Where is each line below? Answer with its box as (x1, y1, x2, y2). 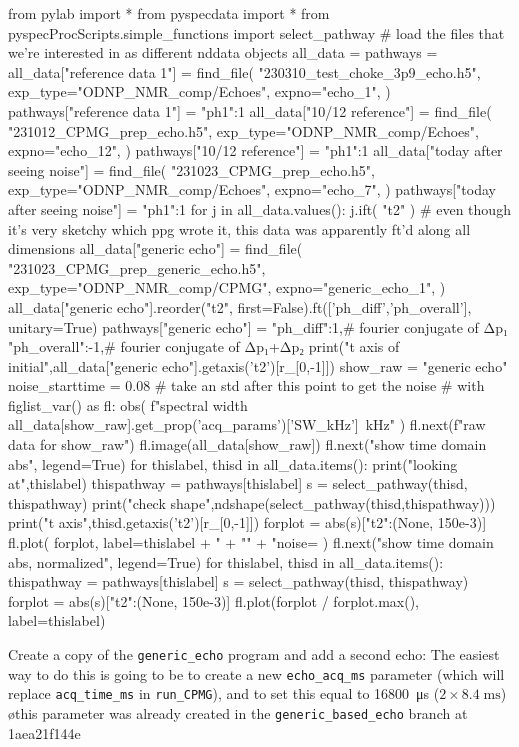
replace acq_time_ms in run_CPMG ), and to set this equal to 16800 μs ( (8, 683, 440, 704)
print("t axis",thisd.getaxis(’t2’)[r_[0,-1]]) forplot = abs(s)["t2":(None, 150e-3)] (8, 512, 487, 533)
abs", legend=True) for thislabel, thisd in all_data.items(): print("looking (8, 453, 458, 474)
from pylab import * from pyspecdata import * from (8, 3, 330, 23)
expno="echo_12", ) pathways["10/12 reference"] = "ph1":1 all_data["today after (8, 140, 503, 161)
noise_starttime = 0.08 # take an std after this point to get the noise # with (8, 375, 485, 396)
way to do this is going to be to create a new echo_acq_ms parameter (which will (8, 663, 505, 684)
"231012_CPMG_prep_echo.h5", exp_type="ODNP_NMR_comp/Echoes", (8, 120, 479, 141)
